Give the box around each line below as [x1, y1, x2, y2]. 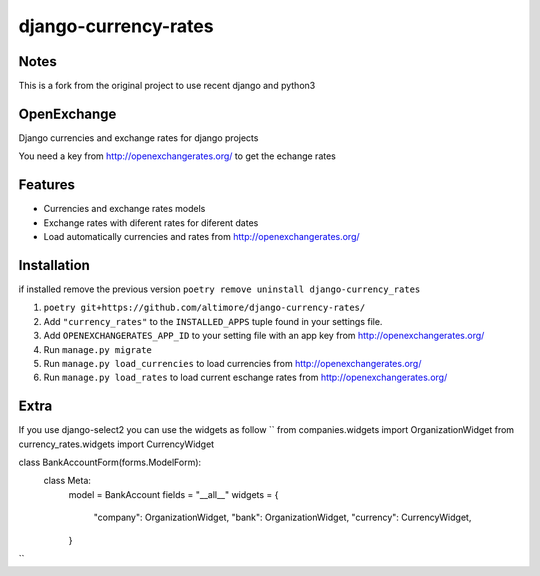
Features [18, 176, 75, 194]
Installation [18, 256, 90, 274]
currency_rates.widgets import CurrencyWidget [18, 438, 215, 450]
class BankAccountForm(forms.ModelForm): [18, 456, 202, 468]
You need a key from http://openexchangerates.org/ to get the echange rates [18, 150, 337, 162]
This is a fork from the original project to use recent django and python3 [18, 80, 316, 92]
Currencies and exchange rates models [43, 203, 206, 215]
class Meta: [43, 475, 92, 487]
